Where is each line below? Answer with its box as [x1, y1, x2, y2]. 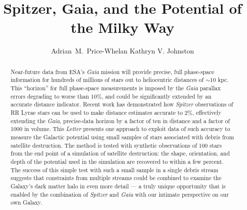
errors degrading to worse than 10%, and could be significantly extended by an [10, 92, 212, 100]
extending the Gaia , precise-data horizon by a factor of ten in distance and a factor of [10, 116, 230, 125]
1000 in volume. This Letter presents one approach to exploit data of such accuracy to [10, 125, 230, 133]
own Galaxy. [10, 198, 42, 207]
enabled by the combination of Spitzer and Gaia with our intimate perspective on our [10, 190, 229, 198]
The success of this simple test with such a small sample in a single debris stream [10, 165, 219, 174]
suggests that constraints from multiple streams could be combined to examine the [10, 174, 222, 182]
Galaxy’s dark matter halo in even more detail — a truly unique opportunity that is [10, 182, 226, 190]
